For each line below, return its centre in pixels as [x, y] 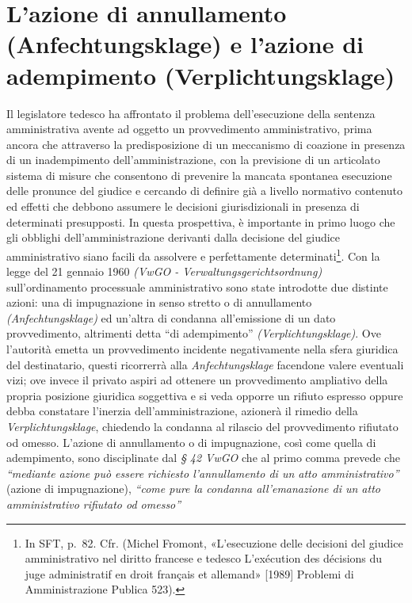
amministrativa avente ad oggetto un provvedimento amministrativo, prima [189, 129]
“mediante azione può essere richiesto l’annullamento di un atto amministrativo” [203, 473]
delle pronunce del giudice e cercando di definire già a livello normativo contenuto [204, 191]
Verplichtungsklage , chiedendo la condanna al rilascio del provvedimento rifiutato [202, 427]
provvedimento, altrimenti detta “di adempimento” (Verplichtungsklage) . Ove [194, 333]
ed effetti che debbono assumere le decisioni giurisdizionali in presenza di [183, 206]
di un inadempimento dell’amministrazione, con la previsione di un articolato [193, 160]
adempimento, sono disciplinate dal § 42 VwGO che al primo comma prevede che [203, 458]
